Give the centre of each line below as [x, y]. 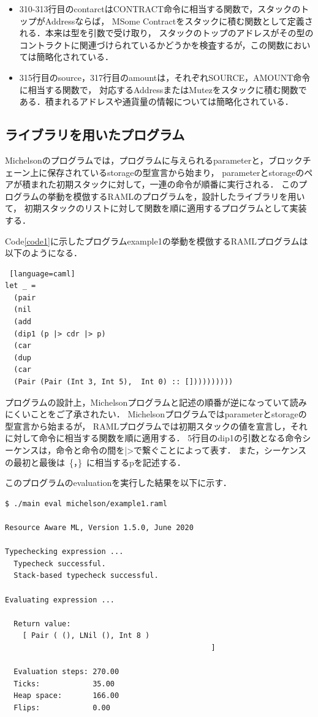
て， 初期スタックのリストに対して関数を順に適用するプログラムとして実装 [156, 208]
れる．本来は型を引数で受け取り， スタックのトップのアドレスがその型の [166, 33]
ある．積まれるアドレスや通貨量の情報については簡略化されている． [156, 101]
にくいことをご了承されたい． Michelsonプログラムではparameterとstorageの [156, 414]
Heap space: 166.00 [66, 696]
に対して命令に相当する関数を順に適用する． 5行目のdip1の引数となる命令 [154, 438]
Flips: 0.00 [62, 708]
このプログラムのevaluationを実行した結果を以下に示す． [118, 483]
